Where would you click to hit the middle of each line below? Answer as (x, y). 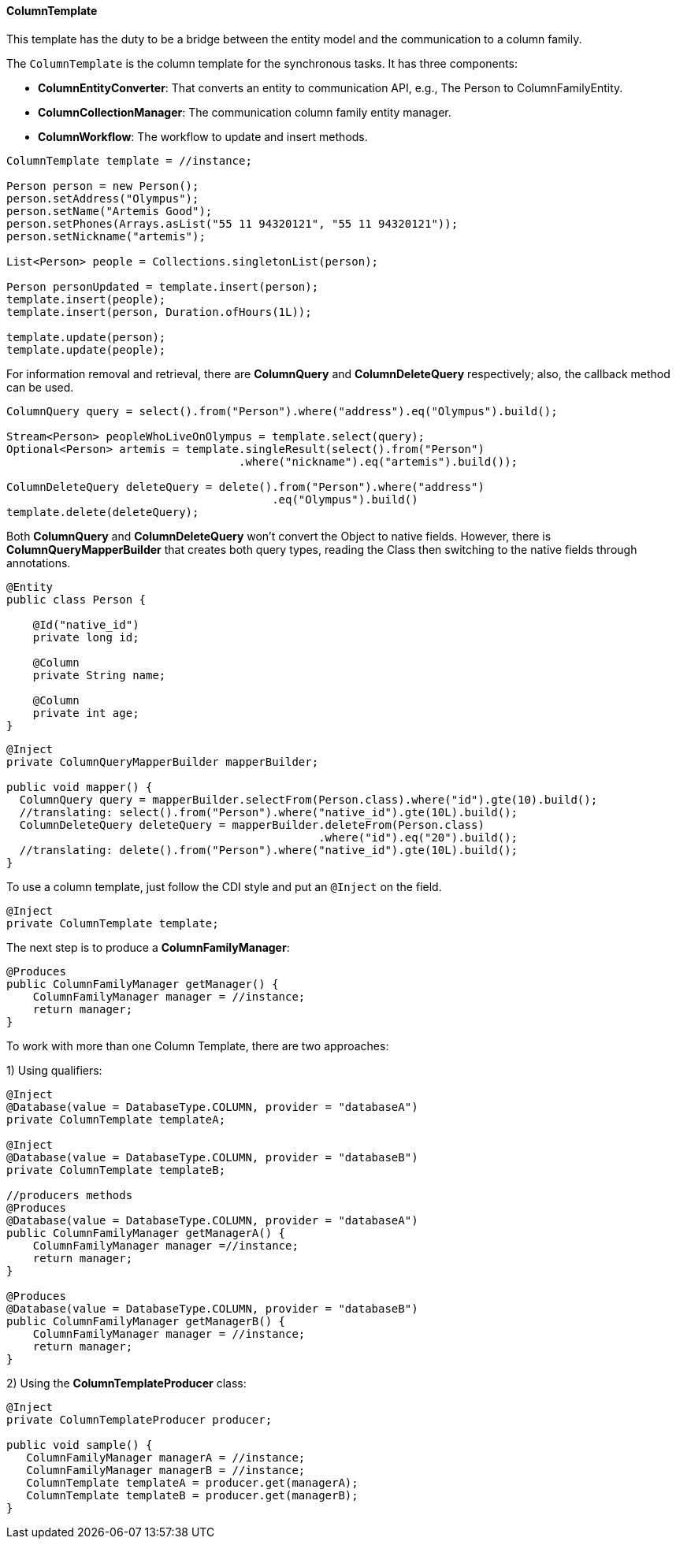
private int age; (86, 713)
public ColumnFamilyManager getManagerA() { (146, 1233)
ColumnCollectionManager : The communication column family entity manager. (245, 112)
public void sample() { (80, 1445)
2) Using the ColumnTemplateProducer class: (126, 1383)
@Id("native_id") (86, 624)
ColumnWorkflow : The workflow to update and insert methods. (203, 136)
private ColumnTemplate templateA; (116, 1119)
